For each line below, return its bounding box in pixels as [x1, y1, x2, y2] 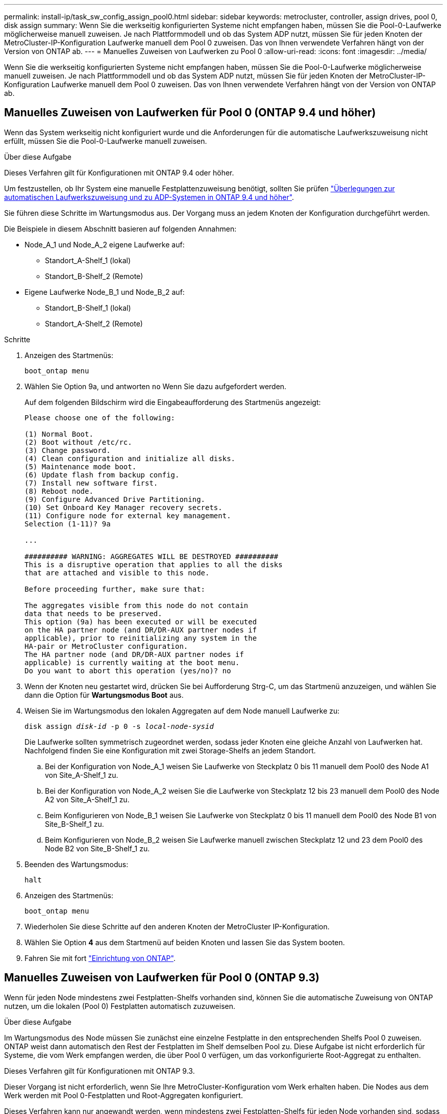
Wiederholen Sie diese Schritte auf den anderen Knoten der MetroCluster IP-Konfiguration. [24, 922, 330, 931]
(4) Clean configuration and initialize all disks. [24, 454, 236, 463]
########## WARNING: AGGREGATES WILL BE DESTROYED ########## [24, 552, 279, 561]
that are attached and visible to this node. [24, 568, 210, 577]
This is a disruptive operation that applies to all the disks [24, 560, 283, 569]
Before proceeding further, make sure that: [24, 585, 206, 593]
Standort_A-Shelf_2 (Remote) [45, 319, 143, 328]
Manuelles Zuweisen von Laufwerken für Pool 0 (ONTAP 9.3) [4, 971, 319, 984]
